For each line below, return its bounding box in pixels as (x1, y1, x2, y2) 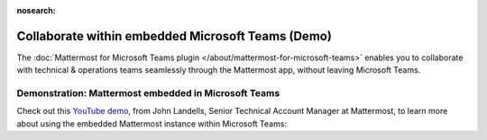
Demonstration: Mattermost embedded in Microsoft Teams (16, 87, 280, 100)
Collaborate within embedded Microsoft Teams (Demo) (16, 28, 333, 44)
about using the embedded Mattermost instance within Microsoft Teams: (16, 118, 288, 129)
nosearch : (16, 5, 56, 15)
